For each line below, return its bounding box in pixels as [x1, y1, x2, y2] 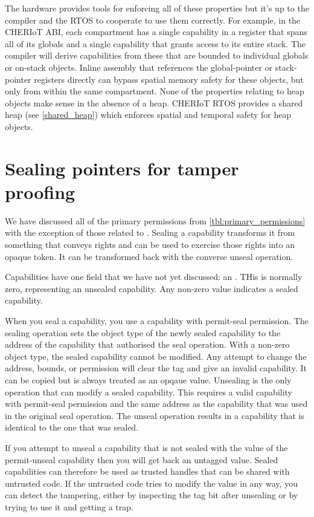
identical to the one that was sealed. [5, 421, 139, 434]
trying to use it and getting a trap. [5, 500, 133, 513]
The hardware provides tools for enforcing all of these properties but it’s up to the [5, 2, 309, 14]
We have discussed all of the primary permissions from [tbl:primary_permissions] [5, 214, 306, 227]
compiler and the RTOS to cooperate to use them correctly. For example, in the [5, 13, 301, 26]
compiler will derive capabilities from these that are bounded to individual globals [5, 49, 309, 62]
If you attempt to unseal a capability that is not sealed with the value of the [5, 441, 288, 454]
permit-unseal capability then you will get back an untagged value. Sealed [5, 453, 278, 466]
